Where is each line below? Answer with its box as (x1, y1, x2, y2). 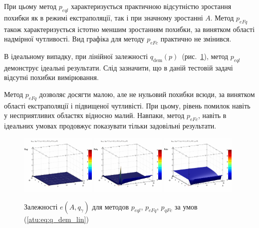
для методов (92, 201, 129, 211)
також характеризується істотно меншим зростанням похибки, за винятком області (4, 23, 255, 34)
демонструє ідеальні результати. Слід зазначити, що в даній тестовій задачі (4, 62, 233, 72)
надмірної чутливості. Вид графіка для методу (4, 33, 145, 44)
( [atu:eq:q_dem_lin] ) (24, 213, 89, 224)
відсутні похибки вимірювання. (4, 72, 99, 82)
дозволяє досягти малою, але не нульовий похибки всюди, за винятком (39, 88, 255, 99)
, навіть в (198, 110, 227, 120)
